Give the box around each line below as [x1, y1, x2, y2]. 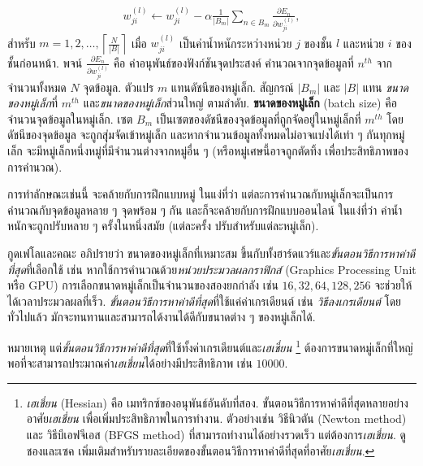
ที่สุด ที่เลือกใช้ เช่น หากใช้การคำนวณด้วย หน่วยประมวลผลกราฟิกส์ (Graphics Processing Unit [7, 260, 417, 277]
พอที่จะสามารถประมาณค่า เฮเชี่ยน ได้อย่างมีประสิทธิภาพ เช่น [7, 355, 253, 372]
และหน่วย [343, 34, 385, 51]
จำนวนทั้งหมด [7, 78, 67, 95]
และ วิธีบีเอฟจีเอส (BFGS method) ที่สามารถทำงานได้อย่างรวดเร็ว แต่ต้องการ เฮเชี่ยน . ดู [26, 425, 406, 442]
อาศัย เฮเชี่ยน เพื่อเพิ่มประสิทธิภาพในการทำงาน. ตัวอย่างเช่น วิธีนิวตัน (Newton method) [26, 410, 407, 427]
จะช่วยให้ [374, 277, 412, 294]
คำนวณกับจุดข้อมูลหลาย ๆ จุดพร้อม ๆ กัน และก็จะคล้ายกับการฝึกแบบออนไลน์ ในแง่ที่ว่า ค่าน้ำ [7, 201, 403, 218]
